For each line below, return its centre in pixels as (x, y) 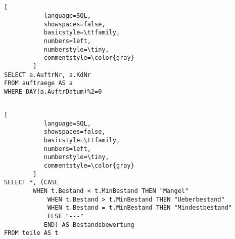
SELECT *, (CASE (31, 183)
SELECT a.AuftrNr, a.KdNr (48, 75)
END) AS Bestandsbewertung (89, 225)
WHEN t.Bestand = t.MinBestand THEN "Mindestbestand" (140, 208)
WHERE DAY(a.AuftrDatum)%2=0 (53, 91)
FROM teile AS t (31, 233)
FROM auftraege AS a (39, 83)
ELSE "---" (65, 216)
